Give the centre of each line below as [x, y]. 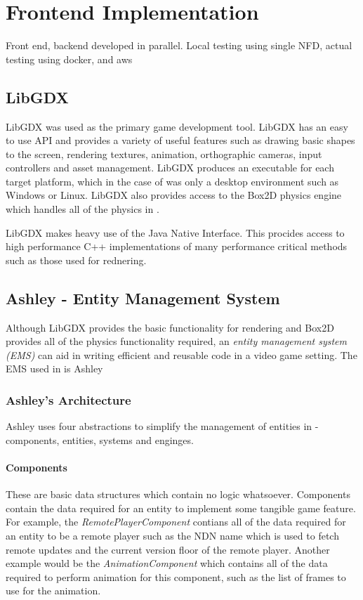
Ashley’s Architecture [68, 399]
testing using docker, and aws [69, 59]
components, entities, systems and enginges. [100, 439]
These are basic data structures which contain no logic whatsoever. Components [178, 494]
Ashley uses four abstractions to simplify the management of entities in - [162, 426]
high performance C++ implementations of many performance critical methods [177, 246]
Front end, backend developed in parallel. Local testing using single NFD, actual [179, 45]
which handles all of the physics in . [82, 209]
